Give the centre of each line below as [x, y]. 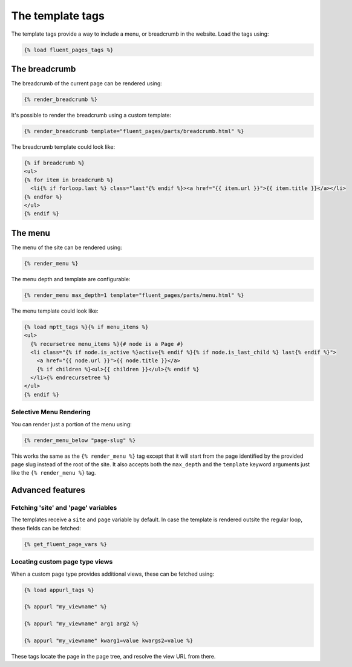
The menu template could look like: [55, 311]
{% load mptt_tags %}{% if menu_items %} [86, 327]
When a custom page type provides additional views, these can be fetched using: [113, 574]
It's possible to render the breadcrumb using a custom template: [91, 115]
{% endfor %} [43, 197]
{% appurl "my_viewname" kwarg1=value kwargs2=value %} [109, 640]
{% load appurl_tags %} [59, 590]
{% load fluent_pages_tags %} [69, 50]
